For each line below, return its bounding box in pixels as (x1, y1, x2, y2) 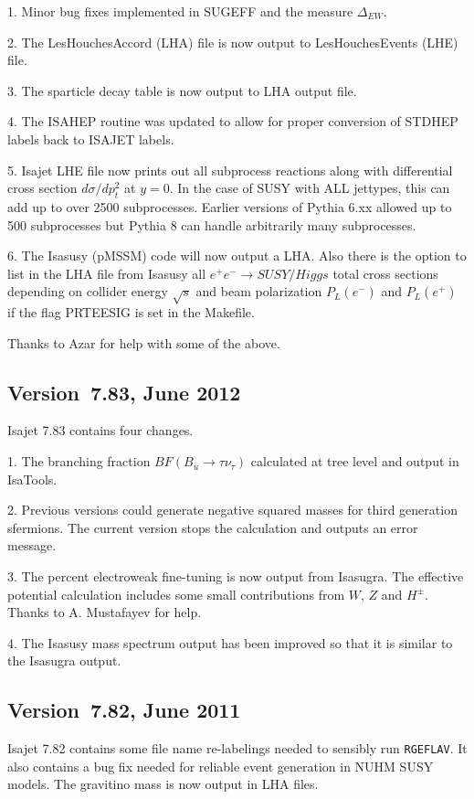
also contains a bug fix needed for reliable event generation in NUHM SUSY (7, 756, 434, 775)
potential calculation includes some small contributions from (7, 584, 345, 603)
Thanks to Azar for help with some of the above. (7, 333, 280, 352)
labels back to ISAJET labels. (7, 129, 174, 148)
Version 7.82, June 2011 (7, 696, 241, 724)
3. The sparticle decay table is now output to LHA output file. (7, 80, 357, 100)
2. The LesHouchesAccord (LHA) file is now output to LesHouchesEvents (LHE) (7, 32, 458, 51)
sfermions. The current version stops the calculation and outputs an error (7, 517, 418, 537)
